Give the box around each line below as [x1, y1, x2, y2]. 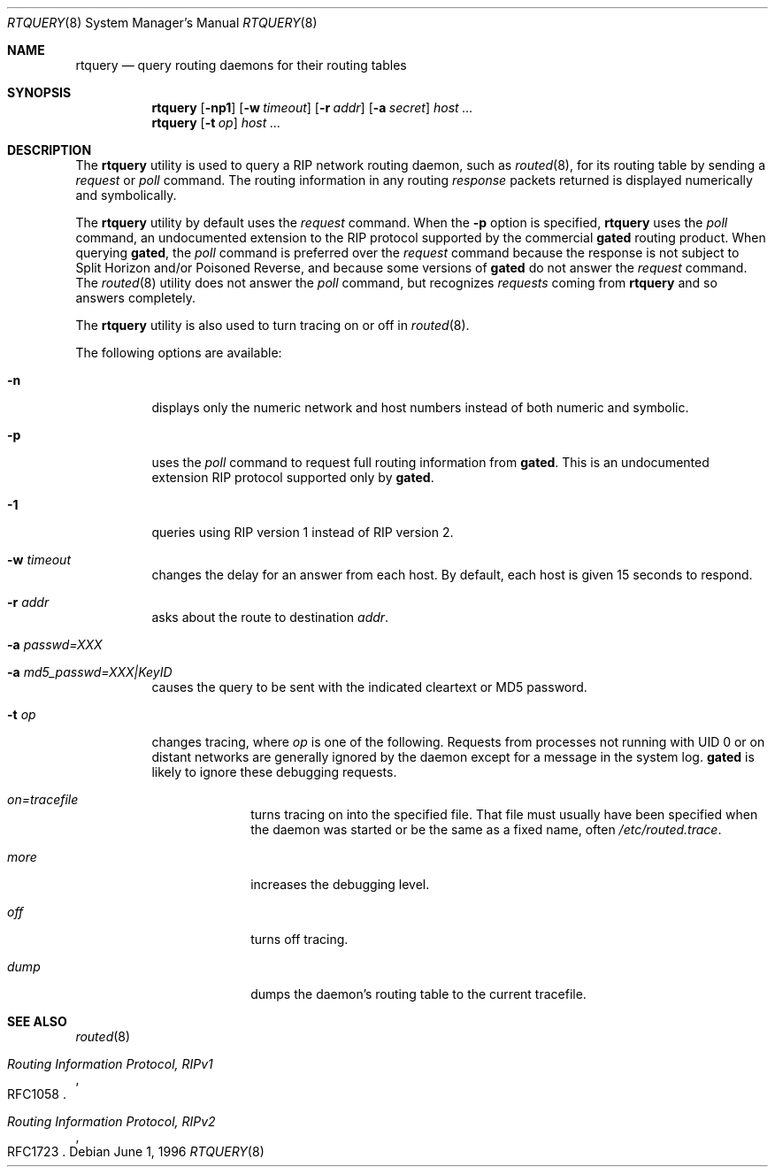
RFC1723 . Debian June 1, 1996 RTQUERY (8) [7, 1144, 265, 1159]
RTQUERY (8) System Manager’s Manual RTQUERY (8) [7, 15, 318, 30]
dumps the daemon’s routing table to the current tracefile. [250, 986, 587, 1001]
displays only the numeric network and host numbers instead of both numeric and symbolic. [151, 400, 689, 415]
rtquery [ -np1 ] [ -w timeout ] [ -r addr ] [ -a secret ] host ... [151, 100, 473, 115]
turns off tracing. [250, 932, 349, 947]
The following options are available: [75, 345, 282, 360]
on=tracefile [7, 792, 79, 807]
